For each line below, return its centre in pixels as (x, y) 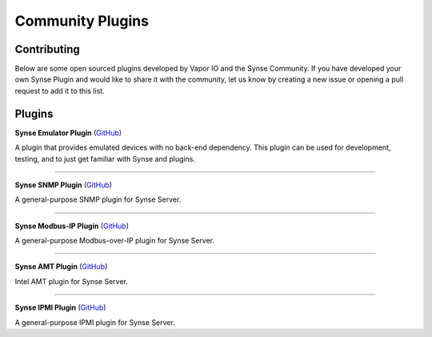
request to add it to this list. (60, 90)
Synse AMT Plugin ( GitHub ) (61, 267)
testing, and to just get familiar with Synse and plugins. (105, 158)
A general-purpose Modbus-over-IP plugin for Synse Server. (115, 241)
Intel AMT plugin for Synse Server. (71, 281)
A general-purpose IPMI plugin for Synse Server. (95, 322)
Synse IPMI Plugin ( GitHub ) (60, 307)
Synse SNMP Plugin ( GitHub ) (63, 185)
